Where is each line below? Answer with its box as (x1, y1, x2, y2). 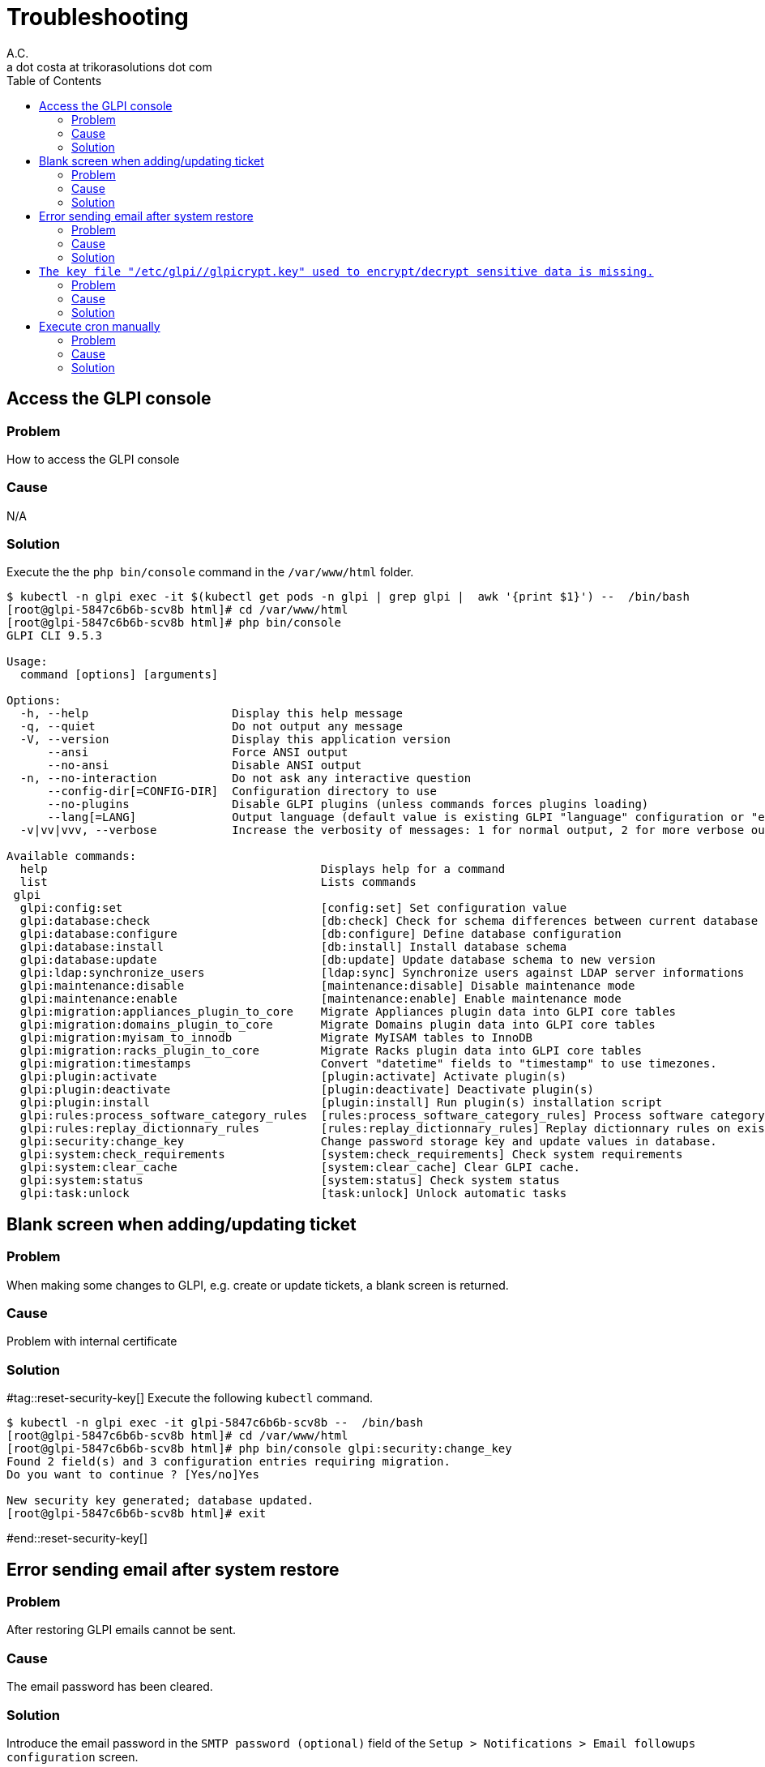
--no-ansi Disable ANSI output (47, 759, 362, 772)
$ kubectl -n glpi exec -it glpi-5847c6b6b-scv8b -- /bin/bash (6, 1416, 424, 1430)
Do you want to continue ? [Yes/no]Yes (6, 1468, 259, 1482)
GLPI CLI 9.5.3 (6, 629, 103, 643)
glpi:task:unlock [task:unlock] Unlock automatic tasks (19, 1187, 567, 1200)
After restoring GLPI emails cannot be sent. (6, 1623, 237, 1637)
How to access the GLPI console (6, 451, 180, 466)
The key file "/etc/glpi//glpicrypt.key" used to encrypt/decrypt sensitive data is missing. (39, 264, 654, 278)
